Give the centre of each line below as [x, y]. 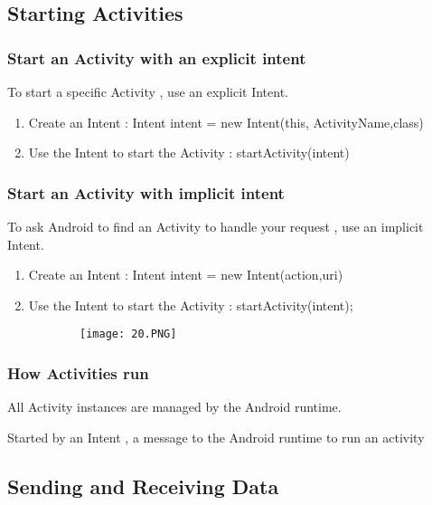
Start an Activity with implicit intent [146, 192]
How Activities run [78, 372]
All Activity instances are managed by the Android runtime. [174, 407]
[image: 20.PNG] [128, 334]
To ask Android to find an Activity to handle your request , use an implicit [216, 226]
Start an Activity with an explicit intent [157, 57]
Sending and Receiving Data [143, 486]
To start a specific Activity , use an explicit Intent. [148, 91]
